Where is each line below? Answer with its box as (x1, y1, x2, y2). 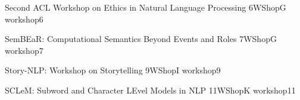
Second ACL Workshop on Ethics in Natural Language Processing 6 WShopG (5, 1, 286, 13)
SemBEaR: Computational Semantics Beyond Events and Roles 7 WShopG (5, 33, 277, 45)
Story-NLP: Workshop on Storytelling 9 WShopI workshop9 (5, 64, 221, 76)
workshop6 (5, 12, 43, 25)
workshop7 (5, 44, 43, 56)
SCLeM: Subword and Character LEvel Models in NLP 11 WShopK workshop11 (5, 83, 296, 96)
